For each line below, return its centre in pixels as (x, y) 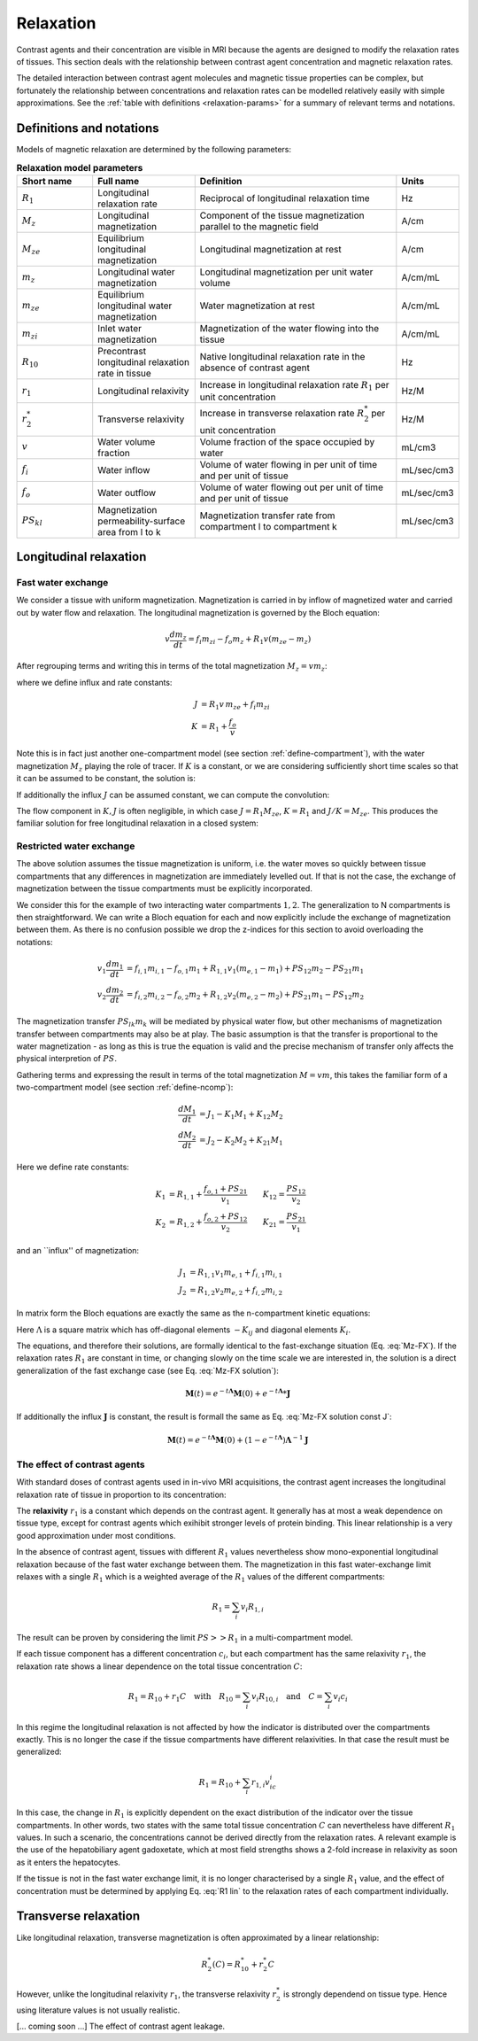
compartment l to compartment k (269, 526)
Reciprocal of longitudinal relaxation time (285, 198)
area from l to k (129, 532)
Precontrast (122, 351)
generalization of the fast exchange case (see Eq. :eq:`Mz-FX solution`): (147, 1370)
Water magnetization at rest (257, 306)
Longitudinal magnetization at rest (270, 249)
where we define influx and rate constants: (94, 682)
